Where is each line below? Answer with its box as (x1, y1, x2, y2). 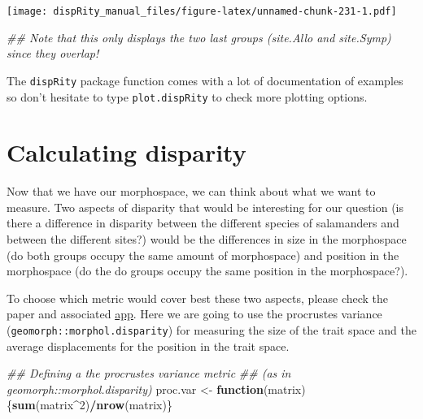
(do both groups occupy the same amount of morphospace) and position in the (7, 246, 399, 263)
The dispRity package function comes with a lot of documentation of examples (7, 71, 403, 89)
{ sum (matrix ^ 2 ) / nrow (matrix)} (7, 396, 172, 413)
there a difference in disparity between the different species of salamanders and (7, 214, 399, 231)
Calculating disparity (7, 136, 246, 169)
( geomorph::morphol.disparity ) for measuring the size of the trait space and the (7, 322, 416, 339)
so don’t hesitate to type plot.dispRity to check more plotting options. (7, 88, 368, 105)
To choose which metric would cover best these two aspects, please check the (7, 289, 389, 306)
